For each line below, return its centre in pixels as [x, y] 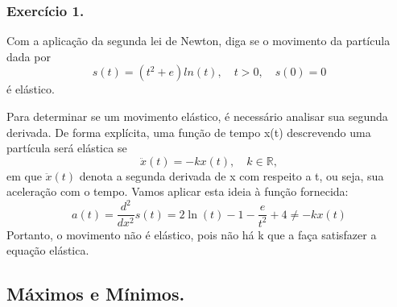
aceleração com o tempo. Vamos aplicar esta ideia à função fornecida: [178, 191]
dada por [29, 56]
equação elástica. [48, 250]
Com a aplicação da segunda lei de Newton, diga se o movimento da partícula [198, 41]
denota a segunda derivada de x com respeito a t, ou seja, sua [232, 175]
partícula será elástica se [67, 148]
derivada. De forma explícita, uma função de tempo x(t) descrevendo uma [189, 132]
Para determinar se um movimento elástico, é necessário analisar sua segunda [197, 116]
